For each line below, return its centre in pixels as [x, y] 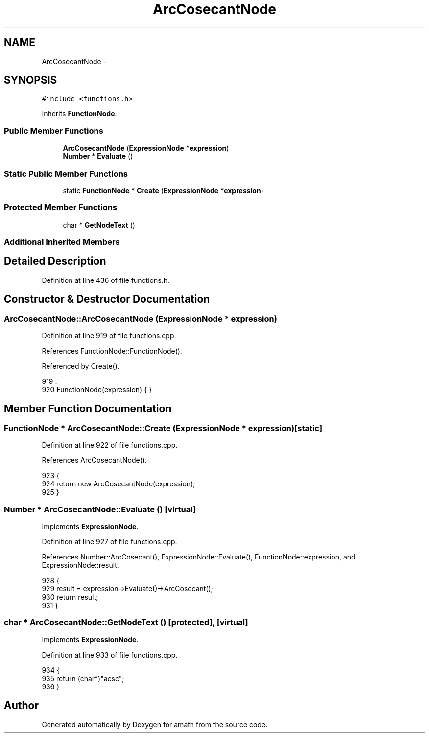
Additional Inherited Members [62, 242]
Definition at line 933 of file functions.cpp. [110, 655]
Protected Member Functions [61, 208]
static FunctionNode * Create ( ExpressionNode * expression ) [163, 190]
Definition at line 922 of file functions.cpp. [110, 445]
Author [21, 706]
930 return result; [70, 597]
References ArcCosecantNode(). [94, 460]
